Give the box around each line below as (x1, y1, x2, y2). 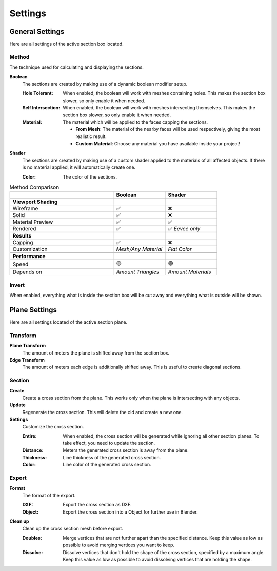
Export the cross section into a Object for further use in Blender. (63, 508, 198, 515)
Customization (12, 246, 48, 253)
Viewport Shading (12, 198, 58, 205)
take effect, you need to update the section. (63, 440, 155, 446)
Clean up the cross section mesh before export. (22, 525, 123, 531)
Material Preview (12, 219, 53, 226)
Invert (9, 281, 25, 288)
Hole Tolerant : (22, 90, 53, 96)
